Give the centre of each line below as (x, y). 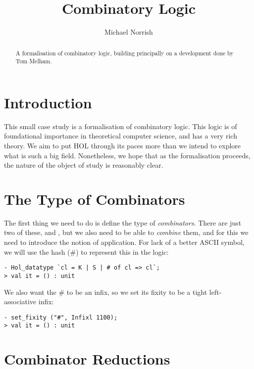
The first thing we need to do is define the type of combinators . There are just (123, 222)
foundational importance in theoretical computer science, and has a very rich (121, 136)
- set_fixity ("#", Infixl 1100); (61, 317)
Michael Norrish (129, 32)
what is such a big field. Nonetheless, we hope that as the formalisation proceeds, (127, 155)
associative (20, 301)
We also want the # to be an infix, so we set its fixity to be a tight (106, 292)
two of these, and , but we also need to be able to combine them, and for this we (126, 232)
